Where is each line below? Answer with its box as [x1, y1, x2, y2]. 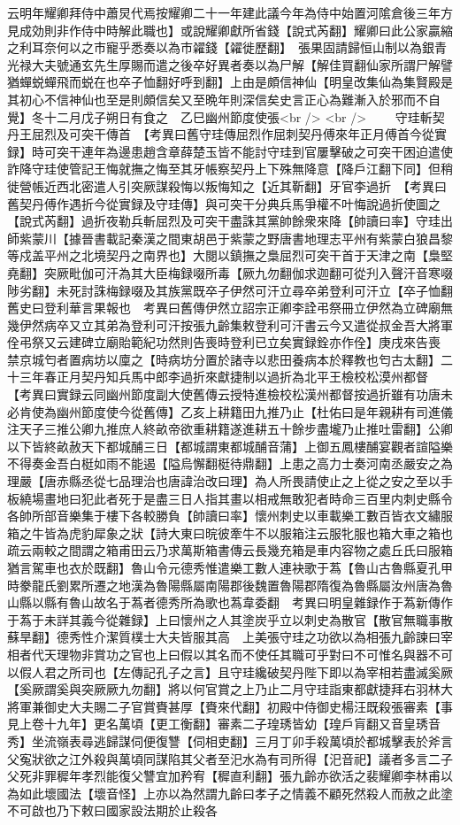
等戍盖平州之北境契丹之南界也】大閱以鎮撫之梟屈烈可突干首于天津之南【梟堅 [7, 246, 453, 265]
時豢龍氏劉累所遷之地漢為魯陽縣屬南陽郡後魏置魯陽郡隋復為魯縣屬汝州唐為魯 [7, 575, 453, 594]
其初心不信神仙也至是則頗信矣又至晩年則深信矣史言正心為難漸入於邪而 [7, 89, 416, 108]
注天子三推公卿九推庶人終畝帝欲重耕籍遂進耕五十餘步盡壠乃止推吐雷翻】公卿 [7, 420, 453, 438]
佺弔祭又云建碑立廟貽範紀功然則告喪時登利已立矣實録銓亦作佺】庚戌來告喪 [7, 333, 441, 351]
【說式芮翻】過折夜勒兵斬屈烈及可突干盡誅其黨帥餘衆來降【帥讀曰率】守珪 [7, 212, 441, 230]
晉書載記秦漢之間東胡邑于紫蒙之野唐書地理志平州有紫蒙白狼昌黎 [80, 228, 453, 247]
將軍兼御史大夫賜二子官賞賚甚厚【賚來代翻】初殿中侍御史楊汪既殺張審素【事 [7, 697, 453, 715]
